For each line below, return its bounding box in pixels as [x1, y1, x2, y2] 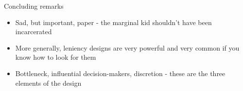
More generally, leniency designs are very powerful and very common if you [15, 42, 240, 52]
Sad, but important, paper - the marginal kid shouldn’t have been [15, 17, 212, 27]
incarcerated [15, 26, 52, 37]
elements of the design [15, 78, 82, 88]
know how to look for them [15, 52, 96, 62]
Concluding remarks [4, 1, 64, 11]
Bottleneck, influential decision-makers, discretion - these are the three [15, 68, 226, 78]
